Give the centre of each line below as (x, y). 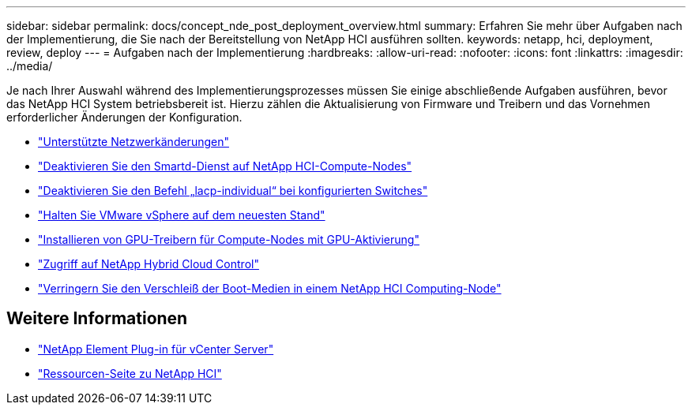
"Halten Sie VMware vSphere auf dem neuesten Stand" (182, 215)
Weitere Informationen (97, 319)
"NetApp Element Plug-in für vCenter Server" (156, 349)
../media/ (30, 66)
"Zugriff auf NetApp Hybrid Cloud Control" (149, 264)
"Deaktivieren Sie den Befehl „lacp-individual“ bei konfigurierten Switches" (233, 191)
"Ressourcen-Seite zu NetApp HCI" (130, 373)
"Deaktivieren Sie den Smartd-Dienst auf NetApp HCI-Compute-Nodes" (225, 166)
